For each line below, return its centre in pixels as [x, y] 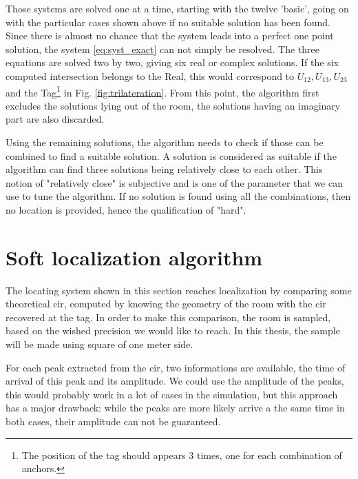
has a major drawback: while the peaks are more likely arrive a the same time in [175, 408]
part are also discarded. [55, 119]
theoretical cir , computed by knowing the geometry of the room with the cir [166, 304]
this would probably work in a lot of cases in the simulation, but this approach [172, 394]
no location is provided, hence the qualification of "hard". [126, 209]
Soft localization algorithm [134, 257]
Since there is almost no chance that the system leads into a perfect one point [170, 35]
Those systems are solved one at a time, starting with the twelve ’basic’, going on [177, 8]
